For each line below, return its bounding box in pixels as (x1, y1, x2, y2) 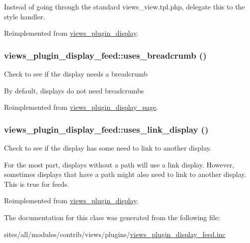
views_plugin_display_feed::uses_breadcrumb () (4, 49, 207, 61)
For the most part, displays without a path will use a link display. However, (4, 159, 235, 169)
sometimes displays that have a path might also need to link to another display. (4, 169, 247, 179)
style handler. (4, 11, 45, 21)
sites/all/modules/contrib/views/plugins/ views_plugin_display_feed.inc (4, 229, 226, 239)
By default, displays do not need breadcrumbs (4, 85, 144, 95)
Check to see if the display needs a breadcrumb (4, 69, 148, 79)
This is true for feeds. (4, 178, 69, 189)
